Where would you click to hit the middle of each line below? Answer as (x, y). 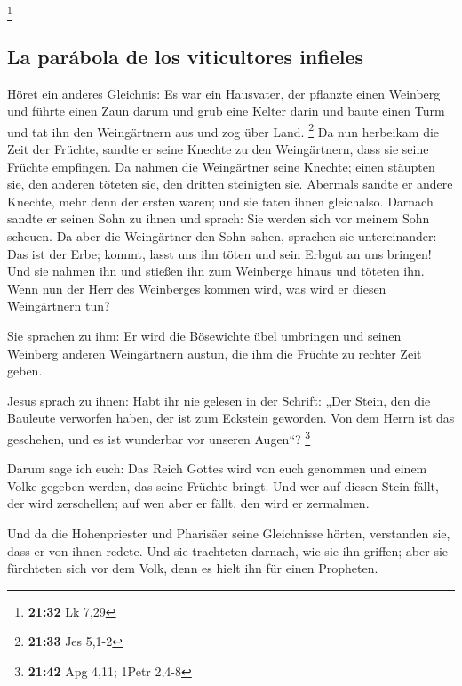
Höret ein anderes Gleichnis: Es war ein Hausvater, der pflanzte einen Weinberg (224, 93)
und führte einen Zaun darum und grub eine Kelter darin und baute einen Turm (226, 111)
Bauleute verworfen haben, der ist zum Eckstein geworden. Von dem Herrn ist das (231, 418)
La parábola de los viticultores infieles (186, 56)
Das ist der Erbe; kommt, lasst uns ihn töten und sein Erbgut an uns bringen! (219, 253)
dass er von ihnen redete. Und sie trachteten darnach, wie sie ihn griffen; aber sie (228, 550)
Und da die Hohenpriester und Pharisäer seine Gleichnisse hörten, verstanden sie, (229, 533)
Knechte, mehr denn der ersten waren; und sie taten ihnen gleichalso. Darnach (220, 201)
